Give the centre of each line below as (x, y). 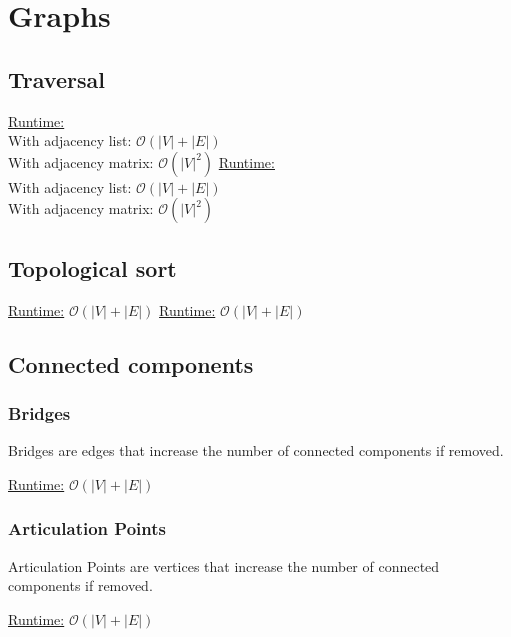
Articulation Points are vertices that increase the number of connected (224, 565)
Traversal (56, 78)
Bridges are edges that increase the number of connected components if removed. (256, 450)
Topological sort (92, 267)
